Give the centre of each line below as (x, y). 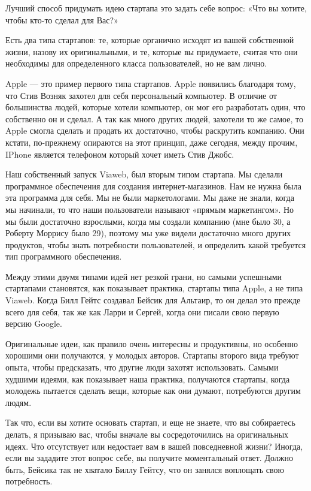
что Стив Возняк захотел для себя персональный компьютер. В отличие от (141, 95)
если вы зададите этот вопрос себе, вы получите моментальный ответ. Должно (149, 458)
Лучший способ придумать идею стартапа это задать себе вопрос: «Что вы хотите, (156, 8)
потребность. (29, 481)
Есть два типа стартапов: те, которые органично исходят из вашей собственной (150, 40)
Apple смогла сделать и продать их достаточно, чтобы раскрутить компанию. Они (155, 130)
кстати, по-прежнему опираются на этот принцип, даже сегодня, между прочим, (152, 142)
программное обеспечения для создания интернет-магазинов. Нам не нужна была (153, 186)
